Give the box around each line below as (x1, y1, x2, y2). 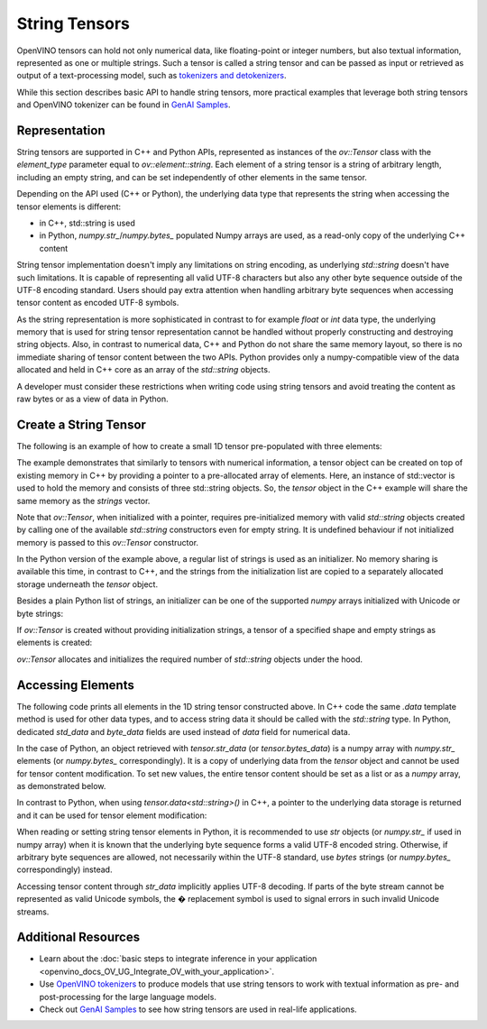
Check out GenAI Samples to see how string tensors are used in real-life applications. (39, 1004, 357, 1015)
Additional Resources (16, 930, 140, 945)
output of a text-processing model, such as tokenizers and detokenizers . (16, 70, 287, 81)
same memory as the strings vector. (16, 495, 151, 506)
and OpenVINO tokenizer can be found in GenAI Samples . (16, 99, 231, 110)
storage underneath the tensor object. (16, 578, 158, 590)
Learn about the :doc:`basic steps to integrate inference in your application (39, 953, 317, 964)
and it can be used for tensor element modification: (16, 810, 207, 821)
